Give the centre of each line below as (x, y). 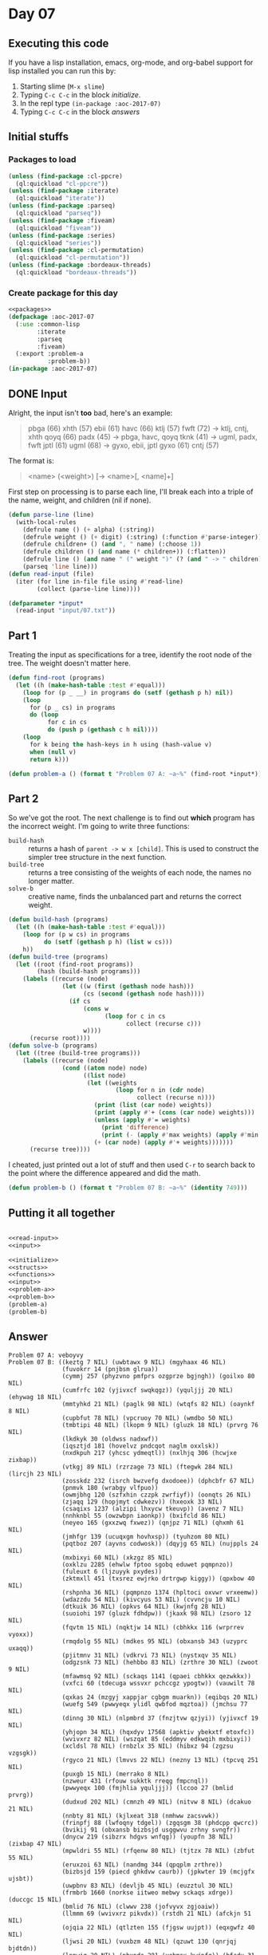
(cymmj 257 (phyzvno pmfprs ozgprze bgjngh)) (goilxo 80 (158, 1376)
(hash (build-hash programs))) (89, 972)
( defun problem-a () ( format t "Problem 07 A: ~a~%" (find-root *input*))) (137, 774)
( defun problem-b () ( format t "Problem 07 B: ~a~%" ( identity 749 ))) (128, 1188)
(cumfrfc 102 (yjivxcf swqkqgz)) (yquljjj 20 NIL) (148, 1390)
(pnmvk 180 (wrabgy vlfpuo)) (110, 1488)
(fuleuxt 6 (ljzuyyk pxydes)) (112, 1571)
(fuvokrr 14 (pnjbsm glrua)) (110, 1369)
